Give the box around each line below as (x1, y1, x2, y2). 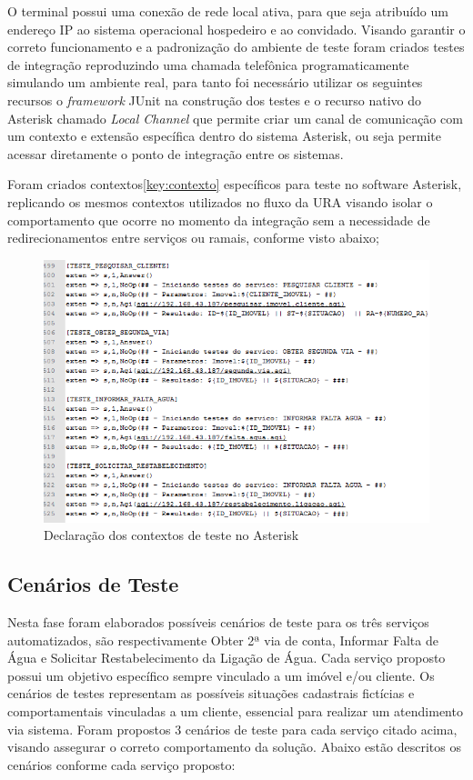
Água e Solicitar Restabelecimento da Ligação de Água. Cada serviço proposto (7, 648, 446, 667)
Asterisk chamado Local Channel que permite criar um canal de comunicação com (7, 108, 463, 127)
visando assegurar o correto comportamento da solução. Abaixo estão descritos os (7, 737, 461, 756)
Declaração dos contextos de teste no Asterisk (44, 525, 299, 545)
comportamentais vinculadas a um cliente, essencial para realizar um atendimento (7, 702, 463, 721)
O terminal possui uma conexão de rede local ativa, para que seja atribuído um (7, 2, 448, 20)
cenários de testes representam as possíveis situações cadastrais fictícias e (7, 684, 415, 703)
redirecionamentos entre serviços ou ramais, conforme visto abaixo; (7, 228, 379, 247)
